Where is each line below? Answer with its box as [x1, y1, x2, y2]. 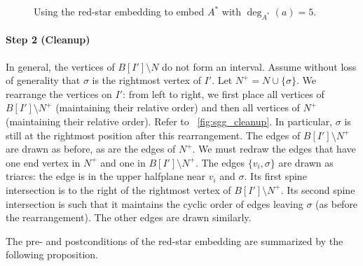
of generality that [6, 73, 81, 87]
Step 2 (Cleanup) [6, 32, 90, 47]
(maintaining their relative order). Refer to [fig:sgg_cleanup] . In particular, [6, 113, 333, 128]
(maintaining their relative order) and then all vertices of [55, 100, 300, 115]
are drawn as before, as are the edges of [6, 141, 176, 156]
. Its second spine [280, 182, 355, 197]
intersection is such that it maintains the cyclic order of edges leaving [6, 196, 303, 211]
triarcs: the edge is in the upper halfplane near [6, 169, 205, 183]
